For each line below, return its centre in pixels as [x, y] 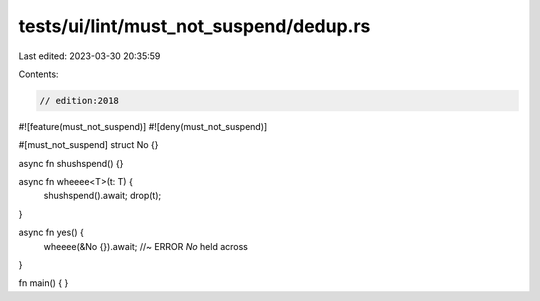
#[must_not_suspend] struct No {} [88, 145]
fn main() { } [43, 283]
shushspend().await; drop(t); [102, 196]
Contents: [38, 74]
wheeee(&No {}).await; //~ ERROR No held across [146, 246]
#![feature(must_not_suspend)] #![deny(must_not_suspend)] [143, 126]
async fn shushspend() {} [71, 163]
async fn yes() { [51, 232]
